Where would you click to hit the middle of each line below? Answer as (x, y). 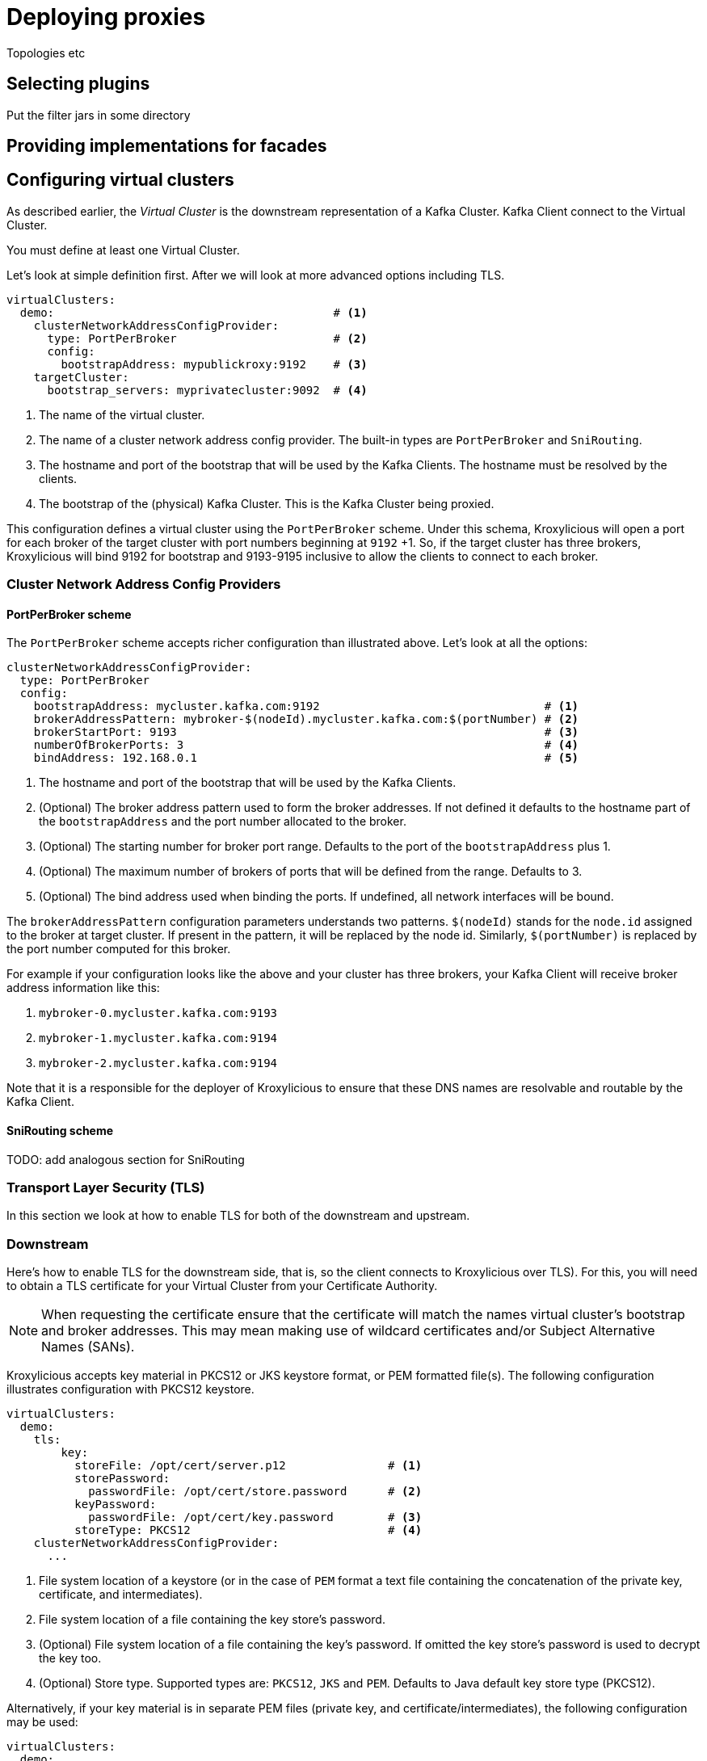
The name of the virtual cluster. (122, 414)
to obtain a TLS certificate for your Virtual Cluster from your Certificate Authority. (222, 1286)
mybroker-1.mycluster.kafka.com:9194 (158, 1038)
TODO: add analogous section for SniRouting (126, 1159)
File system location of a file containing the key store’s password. (212, 1620)
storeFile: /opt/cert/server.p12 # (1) (248, 1466)
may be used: (42, 1722)
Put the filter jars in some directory (99, 115)
